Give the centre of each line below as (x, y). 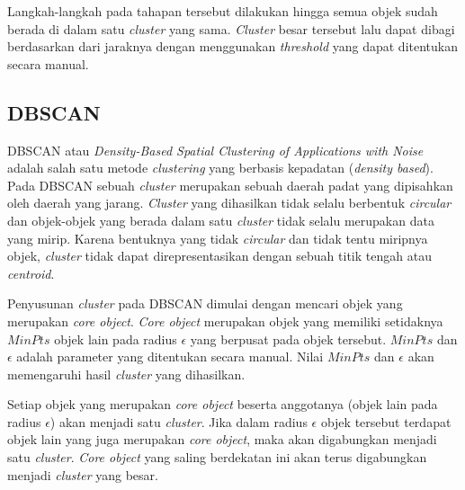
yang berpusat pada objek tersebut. (288, 339)
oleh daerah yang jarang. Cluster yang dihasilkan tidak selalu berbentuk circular (229, 203)
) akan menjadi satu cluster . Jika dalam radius (179, 421)
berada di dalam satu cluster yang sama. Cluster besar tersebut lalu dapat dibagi (231, 28)
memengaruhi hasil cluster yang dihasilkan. (126, 374)
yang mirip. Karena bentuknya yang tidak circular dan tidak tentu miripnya (218, 238)
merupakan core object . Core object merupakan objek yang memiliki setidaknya (225, 321)
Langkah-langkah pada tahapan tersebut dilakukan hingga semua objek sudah (223, 11)
